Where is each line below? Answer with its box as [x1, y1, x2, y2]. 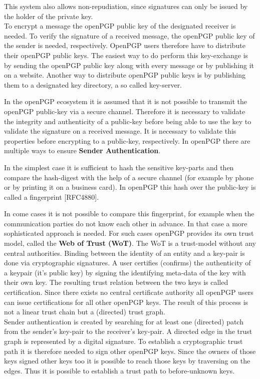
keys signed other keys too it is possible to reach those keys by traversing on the [4, 355, 250, 366]
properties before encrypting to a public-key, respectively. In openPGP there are [4, 135, 250, 146]
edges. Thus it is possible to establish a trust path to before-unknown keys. [4, 365, 235, 375]
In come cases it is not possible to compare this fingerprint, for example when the [4, 208, 254, 219]
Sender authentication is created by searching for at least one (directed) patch [4, 316, 243, 326]
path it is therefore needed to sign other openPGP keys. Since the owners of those [4, 345, 256, 356]
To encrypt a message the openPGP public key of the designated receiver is [4, 21, 236, 31]
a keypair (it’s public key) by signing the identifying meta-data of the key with [4, 267, 246, 277]
